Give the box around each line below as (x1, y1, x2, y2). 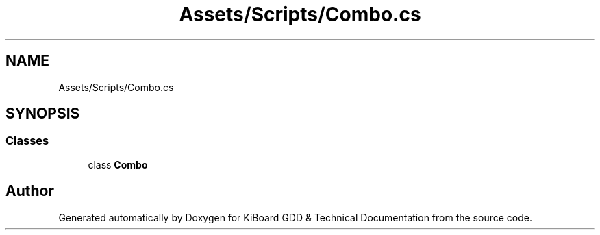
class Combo (88, 158, 148, 171)
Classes (5, 134, 49, 148)
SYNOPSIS (5, 105, 80, 123)
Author (5, 182, 54, 200)
